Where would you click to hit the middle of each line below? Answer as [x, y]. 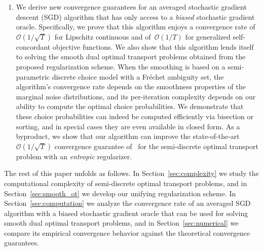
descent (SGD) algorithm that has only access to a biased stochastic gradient [135, 16]
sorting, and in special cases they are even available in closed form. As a [128, 126]
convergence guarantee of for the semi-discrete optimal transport [156, 146]
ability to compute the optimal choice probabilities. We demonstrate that [130, 106]
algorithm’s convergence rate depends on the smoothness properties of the [131, 86]
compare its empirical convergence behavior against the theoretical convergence [127, 232]
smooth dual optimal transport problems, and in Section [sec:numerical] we [121, 223]
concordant [33, 46]
